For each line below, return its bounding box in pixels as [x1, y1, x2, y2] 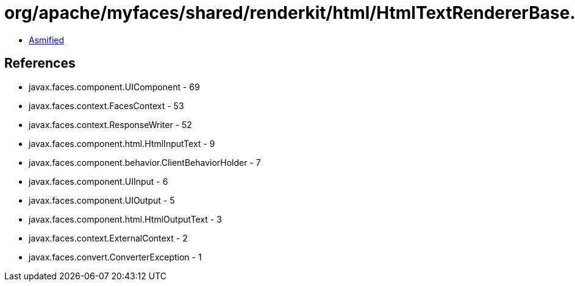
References [4, 55, 76, 71]
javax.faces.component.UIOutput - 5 [29, 195, 175, 206]
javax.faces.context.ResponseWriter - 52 [29, 119, 192, 130]
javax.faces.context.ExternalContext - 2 [29, 232, 188, 243]
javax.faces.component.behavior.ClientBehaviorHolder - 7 [29, 157, 261, 168]
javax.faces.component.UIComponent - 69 [29, 81, 200, 92]
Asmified [29, 34, 65, 45]
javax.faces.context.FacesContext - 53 [29, 100, 184, 111]
